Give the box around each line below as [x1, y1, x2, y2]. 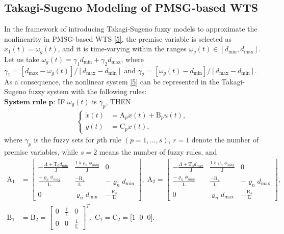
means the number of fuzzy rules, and [99, 146, 217, 157]
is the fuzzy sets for [34, 134, 94, 145]
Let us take [4, 53, 39, 64]
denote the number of [191, 134, 259, 145]
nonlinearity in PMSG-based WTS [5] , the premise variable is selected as [4, 33, 232, 44]
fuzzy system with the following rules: [29, 86, 147, 97]
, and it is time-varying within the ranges [58, 43, 187, 54]
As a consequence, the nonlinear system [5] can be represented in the [4, 76, 219, 86]
